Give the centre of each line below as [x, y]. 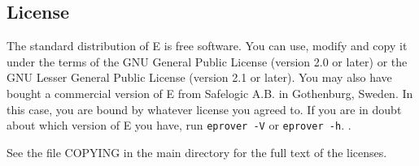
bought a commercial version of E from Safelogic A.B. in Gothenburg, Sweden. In [210, 93]
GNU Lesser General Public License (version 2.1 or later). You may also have [199, 77]
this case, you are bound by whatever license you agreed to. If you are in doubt [204, 109]
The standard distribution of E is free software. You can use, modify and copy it [207, 46]
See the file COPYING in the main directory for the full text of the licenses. [197, 152]
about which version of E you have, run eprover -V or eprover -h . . [179, 125]
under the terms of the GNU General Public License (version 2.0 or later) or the [207, 61]
